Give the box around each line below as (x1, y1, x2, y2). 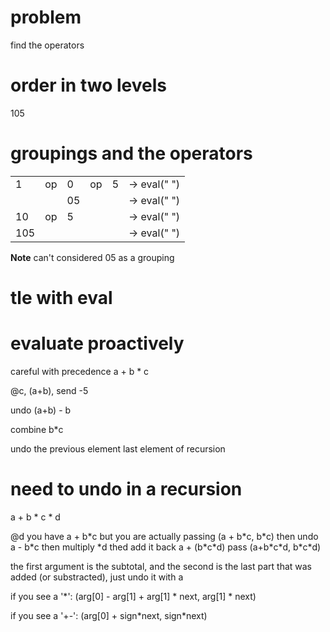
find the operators (10, 39, 85, 51)
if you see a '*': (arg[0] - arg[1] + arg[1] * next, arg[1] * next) (10, 590, 257, 602)
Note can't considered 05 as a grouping (10, 251, 175, 263)
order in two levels (10, 74, 167, 97)
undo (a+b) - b (10, 404, 72, 416)
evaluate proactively (10, 332, 185, 355)
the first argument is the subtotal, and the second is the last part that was (10, 560, 312, 572)
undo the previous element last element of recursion (10, 442, 226, 455)
